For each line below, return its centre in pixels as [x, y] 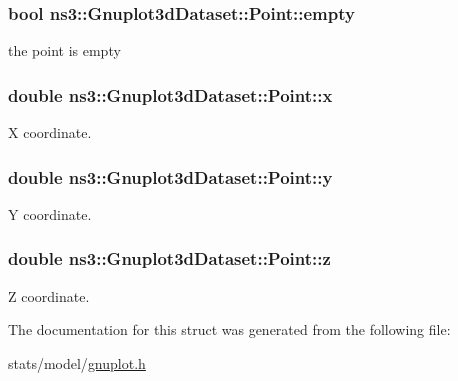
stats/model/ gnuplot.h [77, 362]
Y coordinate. [50, 213]
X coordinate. [50, 132]
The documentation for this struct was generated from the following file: [229, 329]
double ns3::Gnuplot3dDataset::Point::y [170, 176]
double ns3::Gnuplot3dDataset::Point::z [169, 258]
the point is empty [64, 50]
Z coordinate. [49, 295]
